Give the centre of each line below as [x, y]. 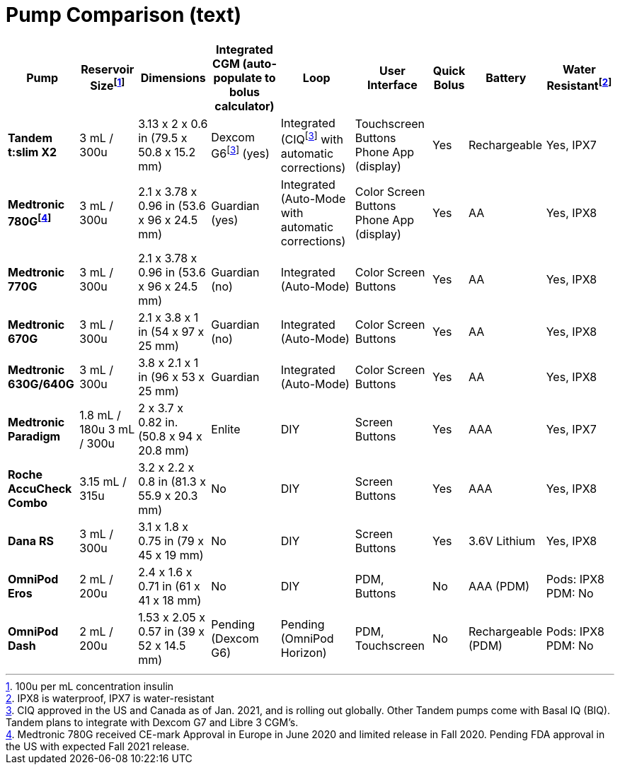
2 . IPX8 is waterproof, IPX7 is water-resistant [110, 699]
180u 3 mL [107, 430]
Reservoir [108, 70]
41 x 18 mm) [170, 601]
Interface [392, 84]
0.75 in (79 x [171, 541]
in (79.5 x [163, 138]
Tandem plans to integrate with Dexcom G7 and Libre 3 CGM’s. [152, 723]
